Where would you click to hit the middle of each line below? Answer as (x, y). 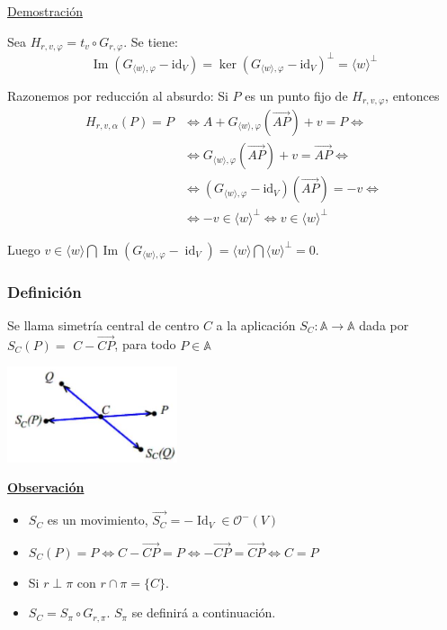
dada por (384, 324)
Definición (45, 291)
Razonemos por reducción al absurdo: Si (118, 95)
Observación (46, 487)
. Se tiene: (151, 41)
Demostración (45, 11)
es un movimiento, (98, 520)
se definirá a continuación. (204, 612)
